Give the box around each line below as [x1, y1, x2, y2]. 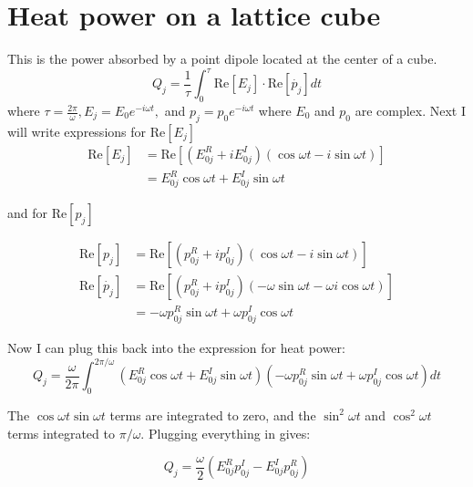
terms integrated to [7, 423, 115, 442]
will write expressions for [7, 121, 147, 140]
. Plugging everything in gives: [140, 423, 311, 442]
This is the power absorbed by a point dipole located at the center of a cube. [7, 49, 437, 68]
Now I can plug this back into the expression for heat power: [7, 338, 345, 357]
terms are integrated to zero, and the [109, 405, 316, 424]
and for [7, 203, 48, 223]
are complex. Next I [355, 101, 467, 120]
